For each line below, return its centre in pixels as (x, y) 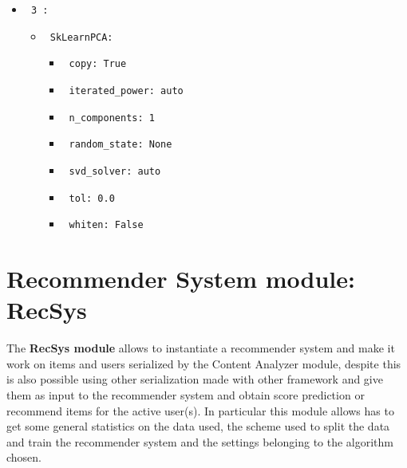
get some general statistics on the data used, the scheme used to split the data (198, 426)
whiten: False (106, 225)
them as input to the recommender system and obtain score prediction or (186, 395)
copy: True (98, 64)
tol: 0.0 (92, 198)
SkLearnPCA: (81, 37)
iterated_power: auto (126, 90)
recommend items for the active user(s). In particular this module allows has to (200, 410)
